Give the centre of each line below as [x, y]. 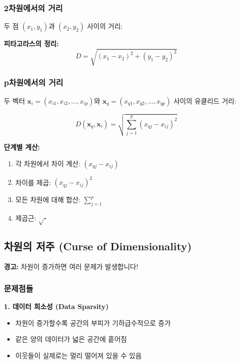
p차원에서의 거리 [34, 82]
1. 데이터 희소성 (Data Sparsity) [56, 306]
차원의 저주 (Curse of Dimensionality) [98, 246]
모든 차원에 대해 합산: [48, 199]
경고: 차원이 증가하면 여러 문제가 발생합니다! [71, 267]
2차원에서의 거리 [34, 8]
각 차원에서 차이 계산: [48, 163]
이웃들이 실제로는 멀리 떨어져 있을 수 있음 [78, 355]
